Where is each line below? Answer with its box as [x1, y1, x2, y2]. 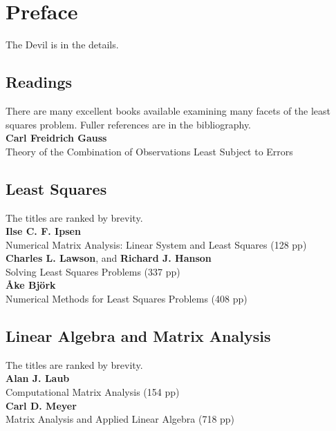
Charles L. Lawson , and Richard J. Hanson [6, 251, 212, 265]
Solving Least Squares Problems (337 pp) [6, 264, 180, 278]
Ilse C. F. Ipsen [6, 224, 81, 238]
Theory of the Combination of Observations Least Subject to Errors [6, 144, 293, 158]
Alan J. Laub [6, 371, 70, 385]
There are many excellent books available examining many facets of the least [6, 103, 331, 117]
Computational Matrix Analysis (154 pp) [6, 385, 180, 399]
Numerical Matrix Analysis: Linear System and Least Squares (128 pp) [6, 237, 307, 251]
